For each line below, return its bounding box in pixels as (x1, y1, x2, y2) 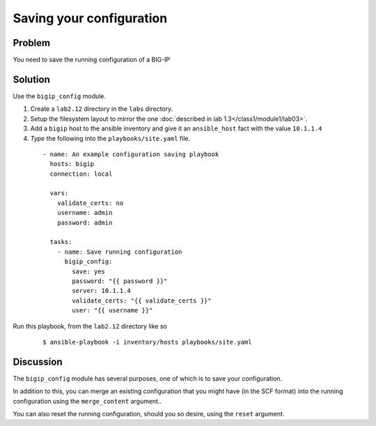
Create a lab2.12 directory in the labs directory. (30, 105, 173, 113)
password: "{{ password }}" (72, 277, 168, 285)
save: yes (72, 267, 106, 275)
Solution (13, 73, 50, 85)
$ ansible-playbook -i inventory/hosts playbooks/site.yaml (42, 338, 252, 346)
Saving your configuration (13, 10, 168, 26)
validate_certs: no (56, 199, 124, 207)
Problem (13, 37, 51, 49)
